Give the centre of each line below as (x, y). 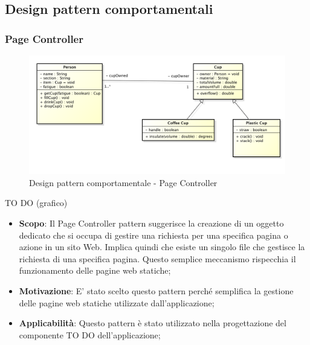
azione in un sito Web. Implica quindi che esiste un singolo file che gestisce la (162, 247)
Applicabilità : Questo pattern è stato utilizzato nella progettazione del (153, 323)
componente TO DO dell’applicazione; (90, 334)
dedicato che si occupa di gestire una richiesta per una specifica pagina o (153, 235)
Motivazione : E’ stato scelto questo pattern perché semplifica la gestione (156, 291)
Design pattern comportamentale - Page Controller (123, 182)
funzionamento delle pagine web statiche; (95, 270)
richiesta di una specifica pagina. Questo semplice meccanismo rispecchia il (157, 258)
